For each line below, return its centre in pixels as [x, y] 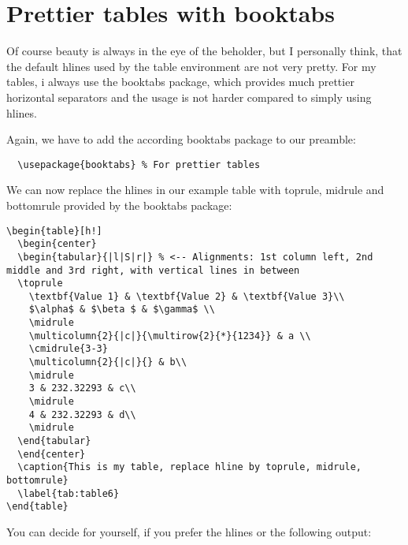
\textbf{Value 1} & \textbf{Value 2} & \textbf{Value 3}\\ [187, 296]
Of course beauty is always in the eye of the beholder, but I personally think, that [204, 51]
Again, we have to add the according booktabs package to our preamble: [181, 139]
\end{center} [52, 454]
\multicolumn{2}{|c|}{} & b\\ [108, 362]
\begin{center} [57, 244]
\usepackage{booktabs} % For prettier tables [139, 164]
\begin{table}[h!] [54, 231]
